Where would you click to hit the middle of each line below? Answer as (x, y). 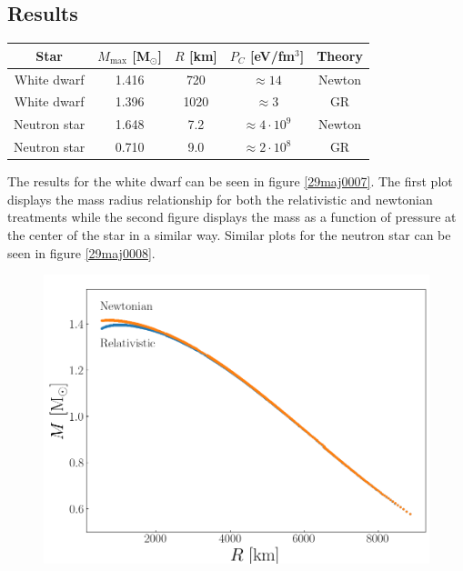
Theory (340, 55)
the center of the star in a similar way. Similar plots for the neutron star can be (229, 234)
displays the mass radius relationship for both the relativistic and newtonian (220, 199)
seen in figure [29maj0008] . (81, 252)
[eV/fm (272, 55)
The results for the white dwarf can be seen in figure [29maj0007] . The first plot (230, 181)
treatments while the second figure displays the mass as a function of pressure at (232, 217)
